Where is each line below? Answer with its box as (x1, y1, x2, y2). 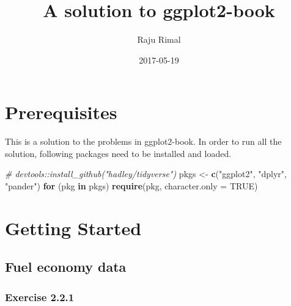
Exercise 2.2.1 (5, 289, 75, 304)
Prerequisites (5, 100, 117, 125)
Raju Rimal (137, 33, 181, 46)
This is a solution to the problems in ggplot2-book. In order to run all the (5, 135, 282, 148)
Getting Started (5, 215, 142, 240)
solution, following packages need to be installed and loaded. (5, 147, 232, 159)
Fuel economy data (5, 257, 127, 276)
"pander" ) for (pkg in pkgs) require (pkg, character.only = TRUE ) (5, 180, 258, 192)
